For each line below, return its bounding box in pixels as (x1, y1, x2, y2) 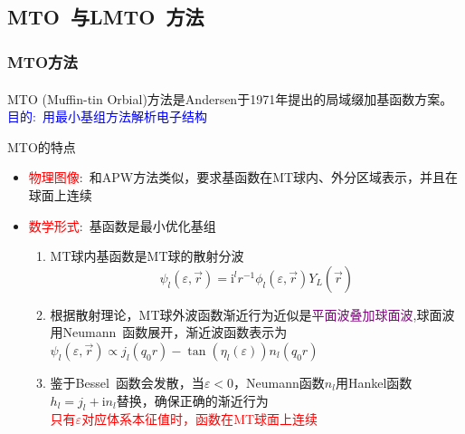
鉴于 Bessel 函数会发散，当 (50, 373, 204, 391)
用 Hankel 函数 (335, 373, 413, 391)
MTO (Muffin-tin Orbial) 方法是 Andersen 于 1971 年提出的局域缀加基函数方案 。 (7, 89, 453, 108)
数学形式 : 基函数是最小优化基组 (28, 216, 216, 235)
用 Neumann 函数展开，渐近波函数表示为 (50, 323, 288, 342)
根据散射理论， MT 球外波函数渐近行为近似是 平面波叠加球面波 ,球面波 (50, 304, 455, 323)
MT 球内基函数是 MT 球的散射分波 (50, 246, 244, 265)
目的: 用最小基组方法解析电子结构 (7, 107, 207, 126)
